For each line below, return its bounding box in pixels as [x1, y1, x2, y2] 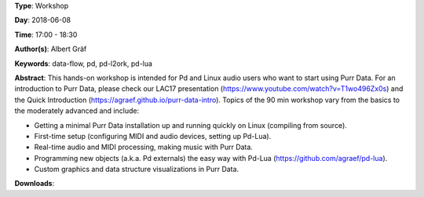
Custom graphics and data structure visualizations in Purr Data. [34, 165, 239, 174]
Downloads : [14, 179, 55, 188]
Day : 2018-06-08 [14, 16, 71, 25]
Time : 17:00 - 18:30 [14, 30, 78, 39]
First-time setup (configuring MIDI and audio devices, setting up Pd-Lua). [34, 131, 272, 140]
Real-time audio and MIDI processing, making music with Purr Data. [34, 142, 253, 152]
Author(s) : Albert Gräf [14, 44, 87, 54]
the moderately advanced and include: [14, 106, 140, 115]
